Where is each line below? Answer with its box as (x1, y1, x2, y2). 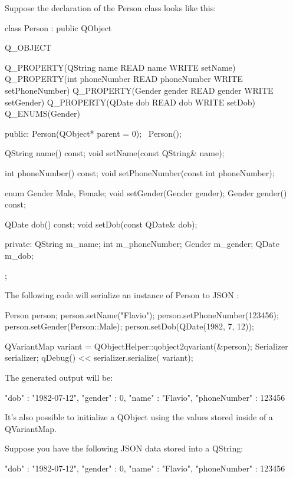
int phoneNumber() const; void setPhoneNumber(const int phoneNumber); (5, 166, 275, 179)
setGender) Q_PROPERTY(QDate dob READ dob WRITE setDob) (5, 95, 255, 108)
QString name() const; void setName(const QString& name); (5, 147, 225, 159)
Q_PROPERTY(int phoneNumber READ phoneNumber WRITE (5, 72, 243, 85)
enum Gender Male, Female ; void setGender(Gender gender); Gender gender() (5, 186, 287, 199)
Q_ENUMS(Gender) (5, 107, 80, 120)
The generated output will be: (5, 371, 113, 384)
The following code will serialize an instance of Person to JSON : (5, 289, 239, 301)
